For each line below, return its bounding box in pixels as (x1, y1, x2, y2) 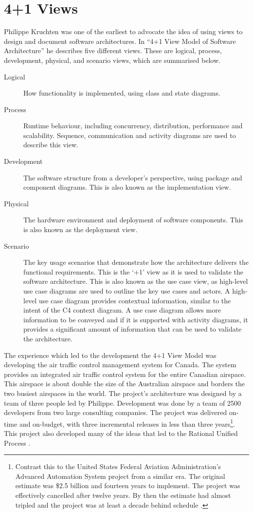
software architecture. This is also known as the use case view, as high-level (23, 276, 248, 286)
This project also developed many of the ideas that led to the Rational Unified (4, 428, 238, 438)
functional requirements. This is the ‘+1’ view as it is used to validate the (23, 266, 244, 276)
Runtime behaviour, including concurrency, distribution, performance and (23, 120, 243, 131)
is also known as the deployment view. (23, 224, 138, 235)
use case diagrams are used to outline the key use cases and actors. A (23, 286, 230, 296)
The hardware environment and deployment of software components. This (23, 215, 243, 225)
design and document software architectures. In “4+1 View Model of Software (4, 36, 236, 46)
